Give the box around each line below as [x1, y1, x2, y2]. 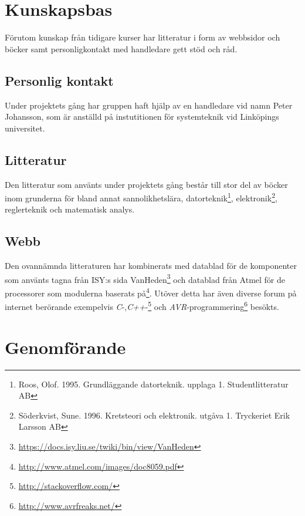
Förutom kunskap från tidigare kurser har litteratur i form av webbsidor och [5, 31, 280, 43]
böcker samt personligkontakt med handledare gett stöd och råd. [5, 42, 238, 55]
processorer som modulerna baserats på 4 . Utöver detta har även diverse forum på [5, 285, 297, 299]
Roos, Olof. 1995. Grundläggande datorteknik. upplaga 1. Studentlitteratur [18, 377, 289, 390]
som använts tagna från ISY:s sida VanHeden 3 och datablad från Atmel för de [5, 271, 286, 285]
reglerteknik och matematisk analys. [5, 203, 135, 215]
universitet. [5, 122, 45, 134]
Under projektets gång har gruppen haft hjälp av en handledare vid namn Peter [5, 99, 293, 111]
